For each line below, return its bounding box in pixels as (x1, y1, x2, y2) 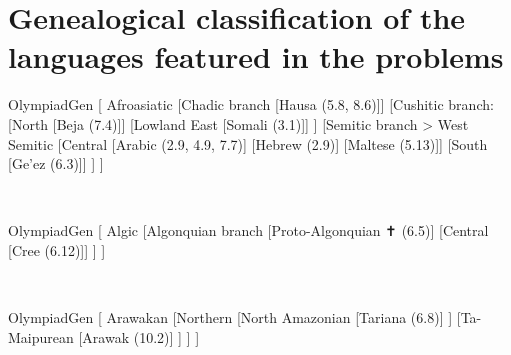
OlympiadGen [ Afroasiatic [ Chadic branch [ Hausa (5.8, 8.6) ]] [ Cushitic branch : (8, 94, 494, 115)
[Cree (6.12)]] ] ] (8, 239, 106, 260)
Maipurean (8, 326, 74, 347)
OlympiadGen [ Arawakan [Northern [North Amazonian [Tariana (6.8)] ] (8, 307, 453, 328)
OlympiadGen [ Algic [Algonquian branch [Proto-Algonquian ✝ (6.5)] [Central (8, 220, 489, 241)
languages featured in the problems (8, 36, 504, 77)
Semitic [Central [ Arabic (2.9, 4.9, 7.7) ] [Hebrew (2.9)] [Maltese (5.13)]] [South (8, 133, 488, 154)
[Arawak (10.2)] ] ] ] (78, 326, 200, 347)
